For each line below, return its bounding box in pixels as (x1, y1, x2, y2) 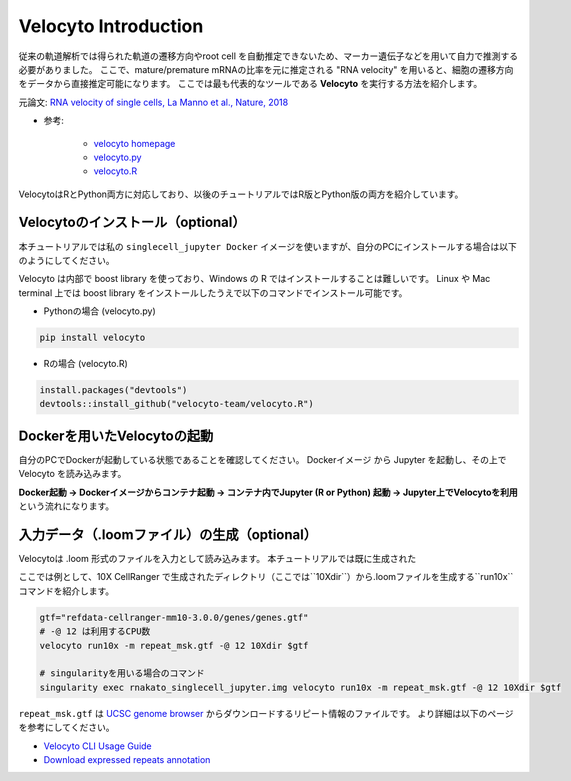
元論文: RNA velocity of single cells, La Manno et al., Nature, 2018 (18, 96, 289, 108)
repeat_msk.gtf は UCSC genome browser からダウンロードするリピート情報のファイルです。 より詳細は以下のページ (18, 707, 514, 719)
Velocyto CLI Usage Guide (43, 740, 152, 752)
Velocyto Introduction (18, 15, 204, 37)
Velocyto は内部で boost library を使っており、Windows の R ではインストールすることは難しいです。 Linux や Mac (18, 273, 491, 285)
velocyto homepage (93, 137, 176, 149)
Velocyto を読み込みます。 (18, 468, 127, 480)
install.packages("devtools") (39, 385, 188, 396)
